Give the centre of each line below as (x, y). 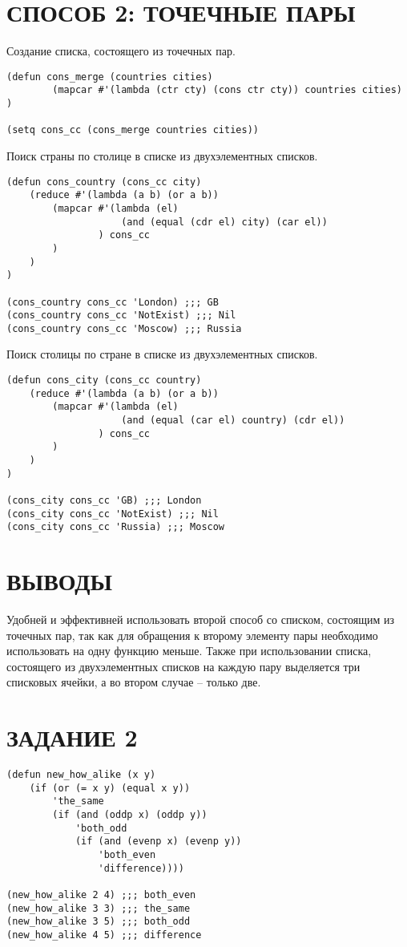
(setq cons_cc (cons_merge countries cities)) (133, 130)
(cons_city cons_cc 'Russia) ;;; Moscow (116, 527)
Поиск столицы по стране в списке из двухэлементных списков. (162, 354)
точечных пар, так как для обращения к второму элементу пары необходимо (192, 635)
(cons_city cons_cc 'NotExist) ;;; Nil (113, 514)
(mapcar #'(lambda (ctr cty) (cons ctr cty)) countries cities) (227, 90)
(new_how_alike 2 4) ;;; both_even (101, 895)
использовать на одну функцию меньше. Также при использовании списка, (189, 651)
